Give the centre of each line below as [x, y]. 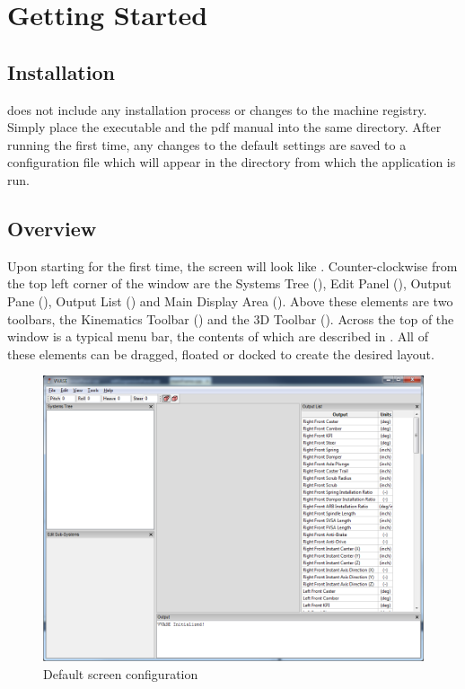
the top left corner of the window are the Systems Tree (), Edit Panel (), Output [229, 283]
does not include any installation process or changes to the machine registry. [217, 109]
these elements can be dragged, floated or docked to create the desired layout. [221, 353]
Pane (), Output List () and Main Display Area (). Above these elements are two [230, 300]
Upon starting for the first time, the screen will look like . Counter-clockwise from [232, 265]
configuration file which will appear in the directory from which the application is [232, 162]
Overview [52, 228]
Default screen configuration [121, 673]
